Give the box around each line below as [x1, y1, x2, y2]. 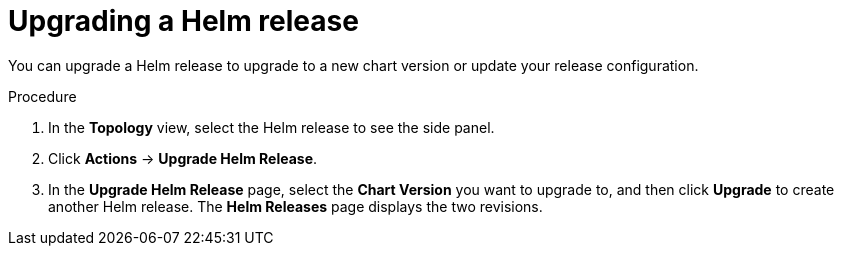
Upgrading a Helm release [8, 4, 359, 38]
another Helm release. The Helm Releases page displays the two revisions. [48, 197, 543, 215]
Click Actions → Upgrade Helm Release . [48, 149, 318, 167]
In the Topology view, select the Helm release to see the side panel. [48, 118, 495, 136]
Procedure [8, 87, 77, 105]
